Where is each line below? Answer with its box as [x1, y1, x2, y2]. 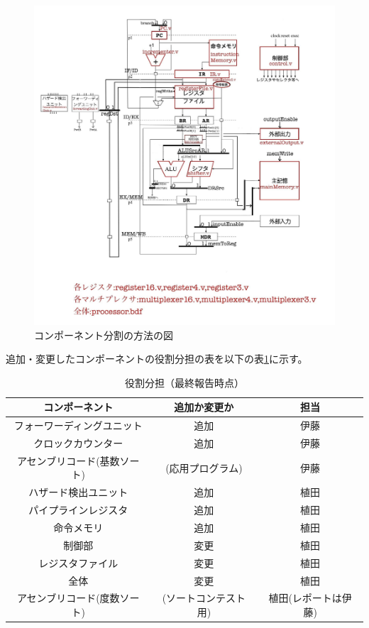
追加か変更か [174, 400, 234, 414]
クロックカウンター [33, 436, 123, 450]
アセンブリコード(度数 [16, 590, 120, 605]
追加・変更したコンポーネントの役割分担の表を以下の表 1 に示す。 [6, 351, 308, 366]
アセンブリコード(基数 [16, 453, 120, 468]
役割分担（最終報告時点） [125, 375, 244, 390]
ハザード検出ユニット [28, 485, 128, 500]
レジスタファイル [38, 555, 119, 570]
